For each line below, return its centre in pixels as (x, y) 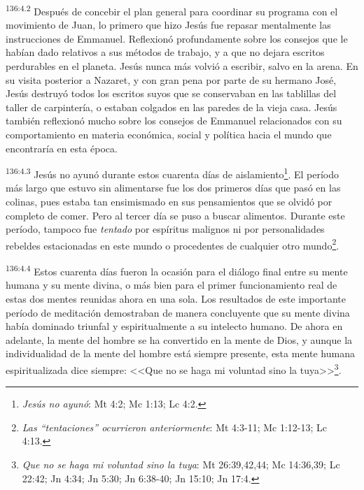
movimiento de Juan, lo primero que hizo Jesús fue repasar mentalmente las (168, 25)
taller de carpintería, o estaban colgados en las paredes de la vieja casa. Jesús (171, 107)
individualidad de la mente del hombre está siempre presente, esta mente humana (180, 353)
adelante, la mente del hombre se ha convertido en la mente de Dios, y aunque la (179, 339)
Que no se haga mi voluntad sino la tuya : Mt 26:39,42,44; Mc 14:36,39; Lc (181, 464)
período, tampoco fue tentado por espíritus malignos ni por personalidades (165, 229)
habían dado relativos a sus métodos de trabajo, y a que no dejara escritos (165, 52)
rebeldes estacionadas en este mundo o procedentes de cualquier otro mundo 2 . (173, 244)
